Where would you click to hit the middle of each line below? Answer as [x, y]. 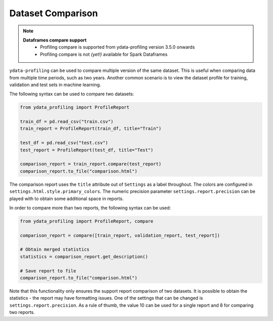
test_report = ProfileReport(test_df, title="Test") [87, 150]
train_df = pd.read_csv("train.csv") [67, 122]
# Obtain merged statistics [55, 250]
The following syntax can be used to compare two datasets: [72, 94]
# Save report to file [48, 271]
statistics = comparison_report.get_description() [84, 256]
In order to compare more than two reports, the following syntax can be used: [90, 208]
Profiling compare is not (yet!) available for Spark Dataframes [104, 54]
